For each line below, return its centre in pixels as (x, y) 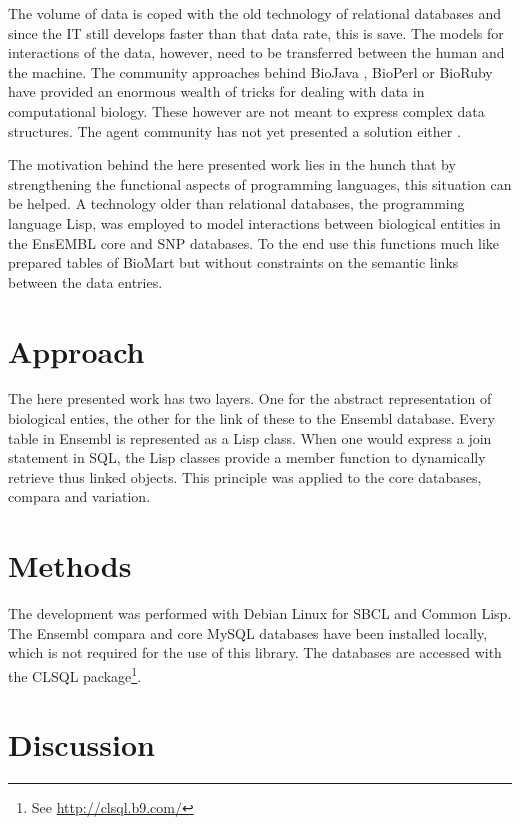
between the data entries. (85, 281)
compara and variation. (79, 496)
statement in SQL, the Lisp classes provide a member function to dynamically (247, 457)
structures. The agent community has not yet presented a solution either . (234, 130)
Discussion (81, 744)
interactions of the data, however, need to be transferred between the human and (256, 52)
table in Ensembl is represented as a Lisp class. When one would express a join (250, 437)
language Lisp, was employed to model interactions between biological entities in (254, 222)
